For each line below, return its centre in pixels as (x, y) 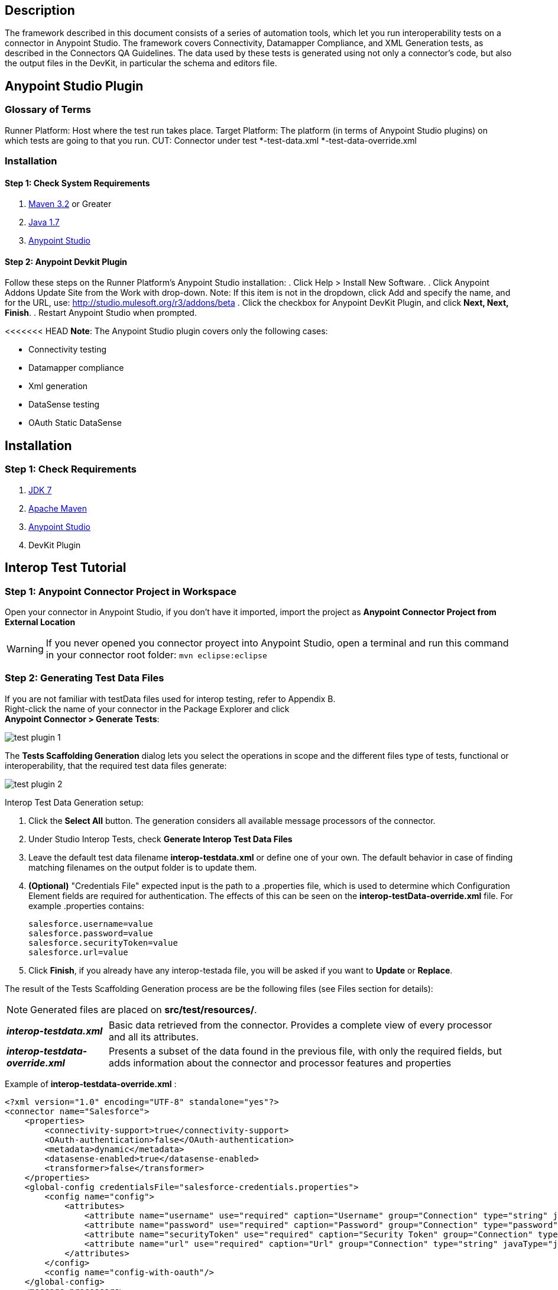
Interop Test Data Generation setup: (74, 802)
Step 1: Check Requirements (71, 469)
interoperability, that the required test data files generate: (116, 765)
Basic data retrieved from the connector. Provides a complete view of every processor (300, 1025)
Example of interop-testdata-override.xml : (91, 1084)
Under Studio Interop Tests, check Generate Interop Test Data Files (160, 839)
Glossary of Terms (48, 110)
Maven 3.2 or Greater (70, 204)
